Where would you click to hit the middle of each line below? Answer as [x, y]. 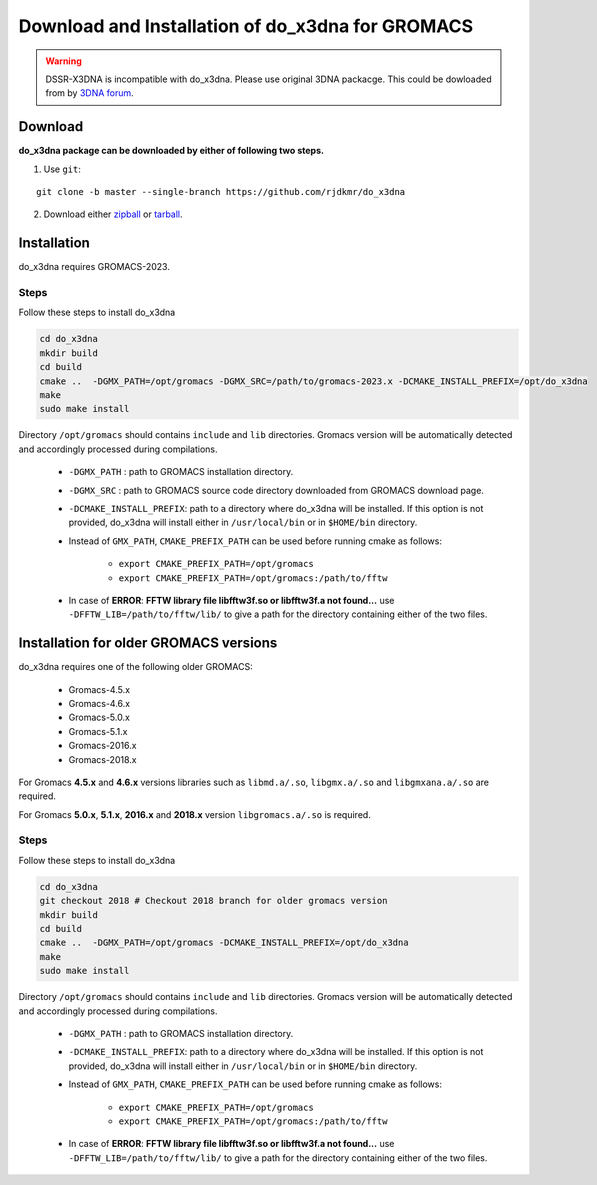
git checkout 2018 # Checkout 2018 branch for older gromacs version [213, 901]
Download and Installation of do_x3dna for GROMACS [246, 26]
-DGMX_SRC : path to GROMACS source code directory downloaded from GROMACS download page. [276, 490]
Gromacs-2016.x [102, 746]
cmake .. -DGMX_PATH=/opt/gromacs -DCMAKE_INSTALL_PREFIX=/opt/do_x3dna [224, 943]
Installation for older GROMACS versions [148, 643]
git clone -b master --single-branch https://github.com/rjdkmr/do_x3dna [221, 192]
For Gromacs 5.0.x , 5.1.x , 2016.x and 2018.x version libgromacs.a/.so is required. [195, 814]
